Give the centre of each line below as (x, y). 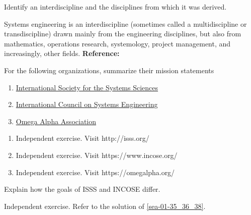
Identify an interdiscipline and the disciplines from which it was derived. (115, 7)
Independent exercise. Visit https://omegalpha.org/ (95, 172)
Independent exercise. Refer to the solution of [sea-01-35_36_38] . (105, 206)
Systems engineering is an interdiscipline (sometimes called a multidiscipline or (125, 23)
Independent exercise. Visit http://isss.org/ (82, 138)
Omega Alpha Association (56, 121)
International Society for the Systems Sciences (87, 87)
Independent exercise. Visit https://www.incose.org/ (97, 155)
